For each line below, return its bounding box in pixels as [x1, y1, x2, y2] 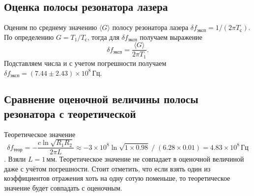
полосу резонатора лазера [112, 22, 189, 32]
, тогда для [87, 31, 119, 42]
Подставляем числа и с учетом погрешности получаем [4, 57, 167, 68]
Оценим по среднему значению [4, 22, 97, 32]
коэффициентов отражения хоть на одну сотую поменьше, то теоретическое [4, 173, 230, 183]
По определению [4, 31, 54, 42]
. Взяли [4, 154, 26, 164]
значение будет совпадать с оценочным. [4, 182, 122, 193]
